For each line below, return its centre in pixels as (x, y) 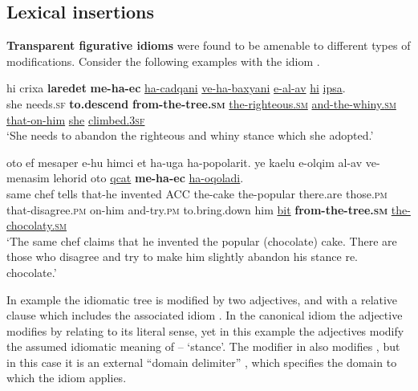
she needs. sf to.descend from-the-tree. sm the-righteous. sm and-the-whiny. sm (201, 103)
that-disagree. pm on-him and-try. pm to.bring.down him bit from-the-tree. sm (197, 209)
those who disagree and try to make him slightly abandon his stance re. (182, 257)
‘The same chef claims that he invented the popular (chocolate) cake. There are (202, 240)
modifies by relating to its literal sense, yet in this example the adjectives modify (205, 330)
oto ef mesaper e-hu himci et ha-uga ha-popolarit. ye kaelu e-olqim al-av (185, 162)
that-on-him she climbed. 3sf (76, 119)
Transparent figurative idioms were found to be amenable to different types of (209, 45)
